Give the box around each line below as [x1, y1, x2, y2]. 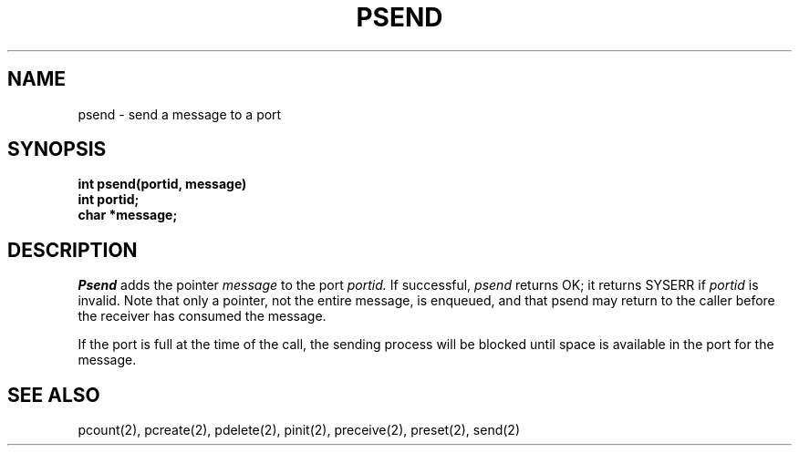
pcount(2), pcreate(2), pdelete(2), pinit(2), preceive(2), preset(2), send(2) [78, 422, 520, 438]
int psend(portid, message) [78, 176, 247, 192]
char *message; [78, 207, 178, 223]
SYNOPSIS [7, 138, 107, 161]
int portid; [78, 191, 140, 208]
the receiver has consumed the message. [78, 308, 327, 324]
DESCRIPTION [7, 238, 138, 262]
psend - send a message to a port [78, 106, 282, 122]
